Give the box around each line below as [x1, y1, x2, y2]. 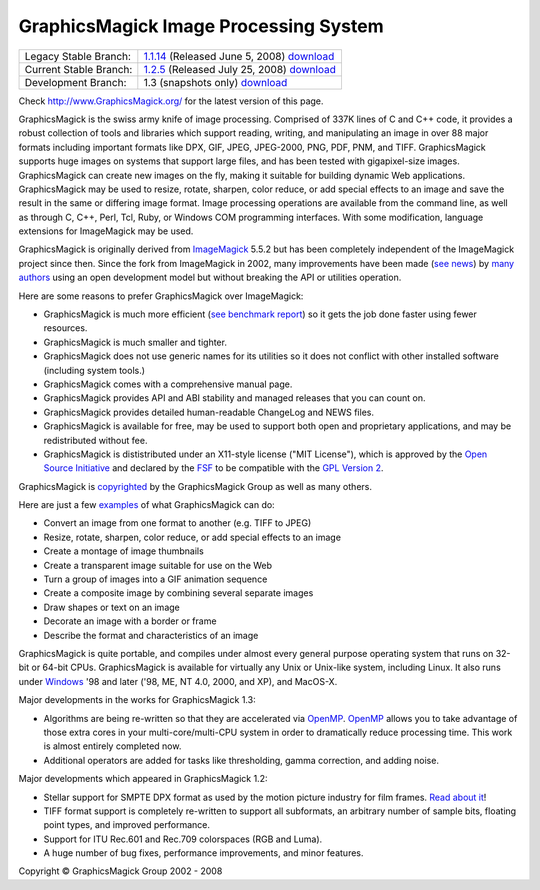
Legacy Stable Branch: [24, 49, 132, 63]
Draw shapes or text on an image [43, 601, 180, 613]
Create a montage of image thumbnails [43, 545, 204, 557]
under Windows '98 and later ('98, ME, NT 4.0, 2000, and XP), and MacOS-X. [18, 675, 338, 687]
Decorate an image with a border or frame [43, 615, 217, 627]
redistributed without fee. [43, 434, 148, 446]
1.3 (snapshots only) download [143, 75, 288, 89]
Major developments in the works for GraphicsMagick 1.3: [18, 694, 256, 706]
